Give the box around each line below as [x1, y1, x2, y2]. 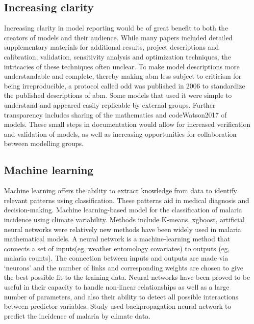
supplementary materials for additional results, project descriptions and [4, 42, 219, 52]
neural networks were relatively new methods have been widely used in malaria [4, 224, 241, 234]
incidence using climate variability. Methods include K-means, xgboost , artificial [4, 214, 245, 224]
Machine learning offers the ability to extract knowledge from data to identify [4, 185, 237, 196]
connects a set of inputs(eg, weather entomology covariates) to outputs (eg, [4, 243, 230, 253]
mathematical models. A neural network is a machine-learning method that [4, 234, 230, 244]
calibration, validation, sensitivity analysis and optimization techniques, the [4, 51, 231, 61]
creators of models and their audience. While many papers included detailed [4, 32, 233, 42]
